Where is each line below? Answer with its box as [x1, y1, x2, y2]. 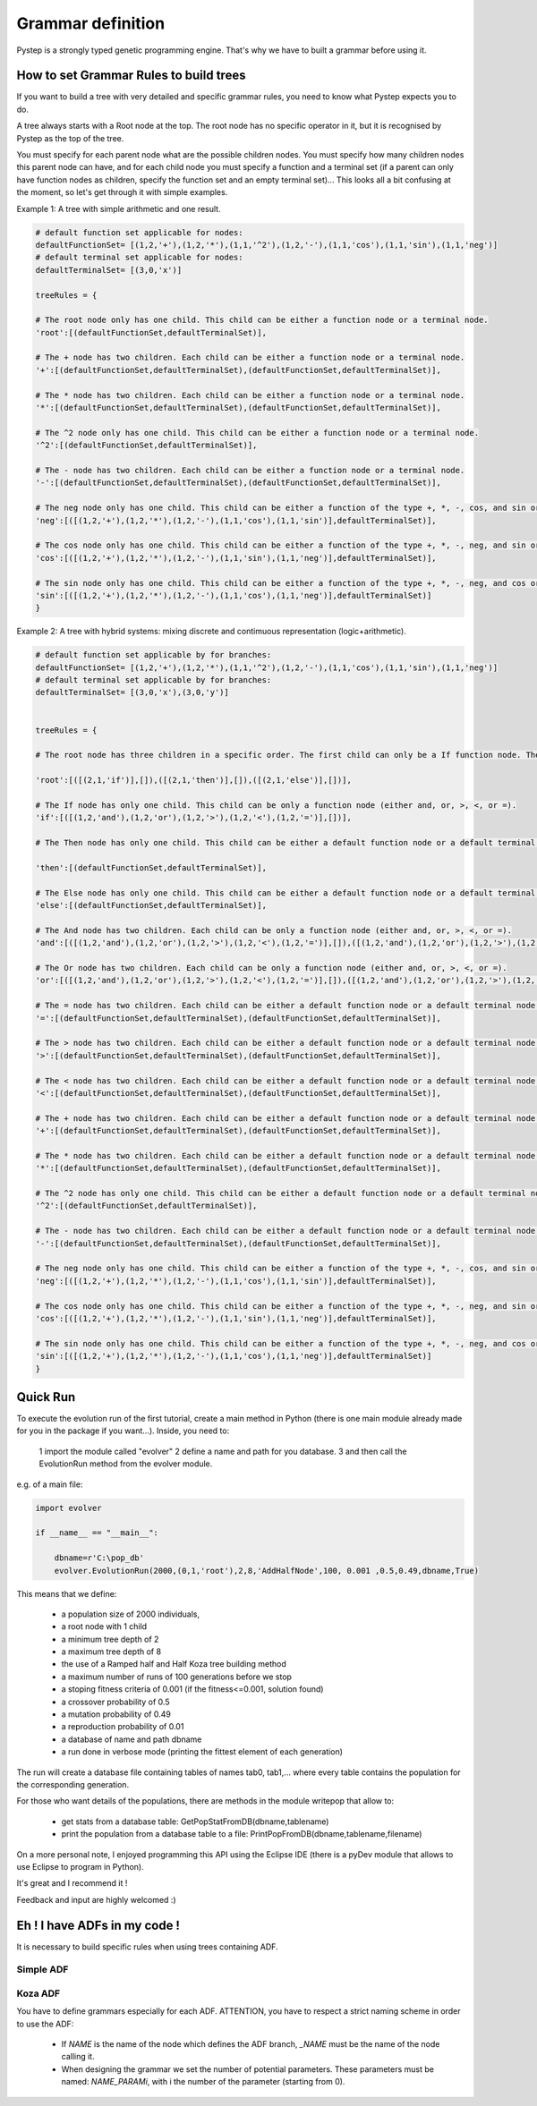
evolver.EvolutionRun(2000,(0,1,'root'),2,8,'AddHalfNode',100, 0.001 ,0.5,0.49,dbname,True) [54, 1566, 479, 1575]
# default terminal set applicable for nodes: [35, 252, 243, 263]
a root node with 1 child [61, 1621, 148, 1632]
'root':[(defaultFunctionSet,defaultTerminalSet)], [35, 327, 268, 337]
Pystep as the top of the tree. [16, 132, 124, 143]
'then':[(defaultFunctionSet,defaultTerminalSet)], [35, 862, 268, 872]
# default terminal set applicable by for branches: [35, 675, 272, 685]
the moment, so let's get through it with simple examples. [16, 187, 228, 198]
